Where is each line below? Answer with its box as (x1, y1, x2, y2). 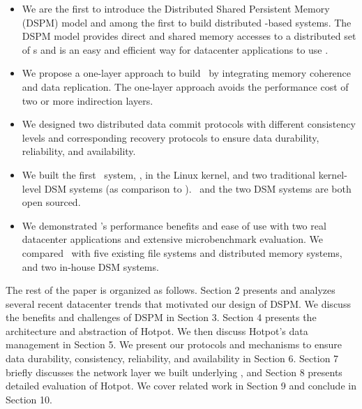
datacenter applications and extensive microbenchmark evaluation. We (22, 232, 323, 246)
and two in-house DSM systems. (22, 259, 159, 274)
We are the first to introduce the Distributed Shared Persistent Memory (22, 1, 330, 15)
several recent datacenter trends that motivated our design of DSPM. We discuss (6, 296, 351, 311)
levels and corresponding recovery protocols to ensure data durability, (22, 130, 319, 144)
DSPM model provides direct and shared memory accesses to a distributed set (22, 29, 356, 43)
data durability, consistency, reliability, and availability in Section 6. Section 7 (6, 351, 339, 366)
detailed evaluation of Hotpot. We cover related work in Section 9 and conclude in (6, 378, 356, 393)
